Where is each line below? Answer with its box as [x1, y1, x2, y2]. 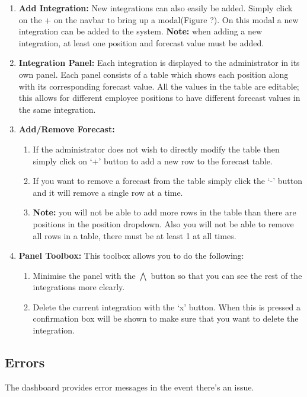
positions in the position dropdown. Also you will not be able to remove [33, 217, 294, 230]
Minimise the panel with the [33, 269, 136, 281]
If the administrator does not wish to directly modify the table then [33, 142, 280, 155]
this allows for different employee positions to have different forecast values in [18, 91, 300, 104]
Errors [5, 353, 45, 371]
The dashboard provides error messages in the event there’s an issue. [5, 380, 254, 393]
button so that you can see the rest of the [151, 269, 302, 281]
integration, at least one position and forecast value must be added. [18, 36, 264, 49]
